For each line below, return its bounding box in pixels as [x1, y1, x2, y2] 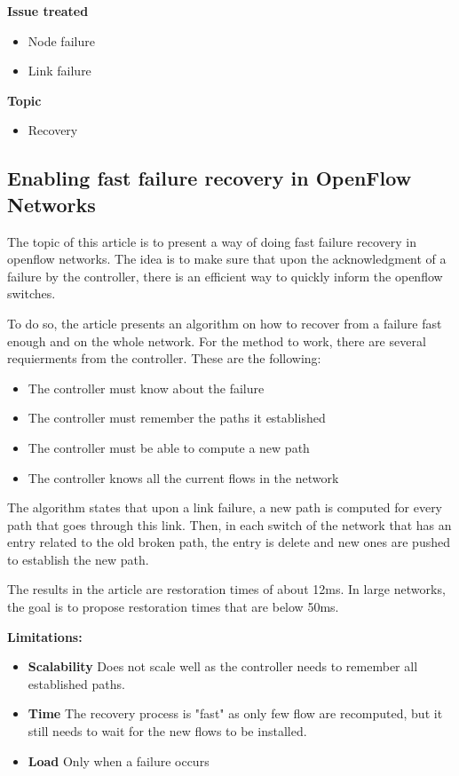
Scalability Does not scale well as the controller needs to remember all [28, 657, 418, 676]
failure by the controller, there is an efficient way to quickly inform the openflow [7, 266, 443, 285]
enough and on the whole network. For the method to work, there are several [7, 331, 426, 350]
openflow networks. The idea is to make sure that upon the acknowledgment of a [7, 249, 447, 268]
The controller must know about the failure [28, 378, 265, 397]
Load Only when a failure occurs [28, 751, 210, 770]
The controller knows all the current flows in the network [28, 468, 339, 487]
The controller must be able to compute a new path [28, 438, 310, 456]
